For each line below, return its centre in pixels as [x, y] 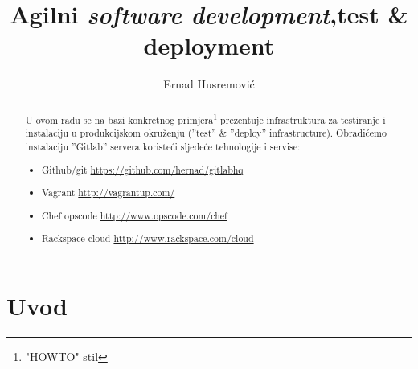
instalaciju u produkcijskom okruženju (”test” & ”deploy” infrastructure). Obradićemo [206, 133]
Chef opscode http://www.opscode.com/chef [135, 215]
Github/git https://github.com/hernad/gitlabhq [143, 169]
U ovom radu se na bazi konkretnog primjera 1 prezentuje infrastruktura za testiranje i [205, 118]
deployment [209, 45]
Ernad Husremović [209, 84]
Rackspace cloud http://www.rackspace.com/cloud [148, 238]
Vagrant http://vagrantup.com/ [109, 193]
